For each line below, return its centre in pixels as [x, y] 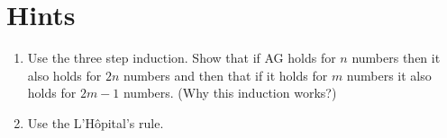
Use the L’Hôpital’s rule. [96, 122]
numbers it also [389, 75]
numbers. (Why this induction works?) [230, 93]
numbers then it [396, 58]
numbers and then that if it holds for [226, 75]
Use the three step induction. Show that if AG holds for [182, 58]
